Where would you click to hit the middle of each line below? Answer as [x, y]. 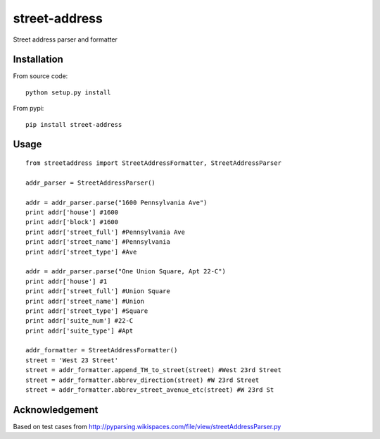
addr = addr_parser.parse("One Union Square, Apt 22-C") [126, 272]
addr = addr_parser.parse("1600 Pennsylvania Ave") [116, 202]
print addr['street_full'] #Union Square [98, 291]
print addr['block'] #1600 [72, 222]
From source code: [40, 76]
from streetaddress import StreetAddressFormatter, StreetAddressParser [153, 163]
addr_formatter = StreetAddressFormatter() [102, 350]
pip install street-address [74, 124]
